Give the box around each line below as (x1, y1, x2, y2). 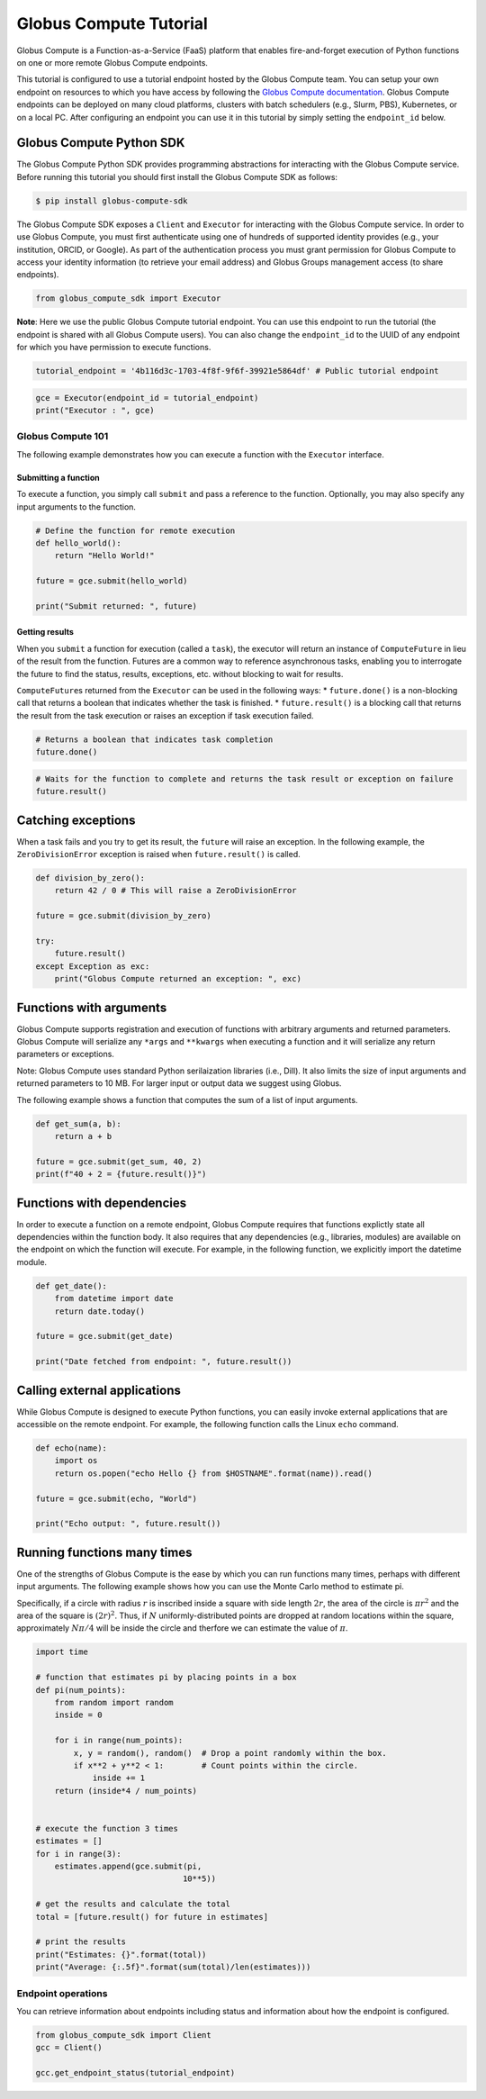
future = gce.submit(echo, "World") (35, 1493, 198, 1504)
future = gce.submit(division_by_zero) (35, 910, 211, 921)
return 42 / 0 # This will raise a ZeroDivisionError (54, 885, 297, 896)
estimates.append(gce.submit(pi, (54, 1861, 202, 1872)
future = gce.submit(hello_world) (35, 576, 188, 586)
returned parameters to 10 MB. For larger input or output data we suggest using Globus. (16, 1078, 342, 1089)
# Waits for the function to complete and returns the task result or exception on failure (35, 774, 454, 783)
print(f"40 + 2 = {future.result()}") (35, 1169, 207, 1180)
